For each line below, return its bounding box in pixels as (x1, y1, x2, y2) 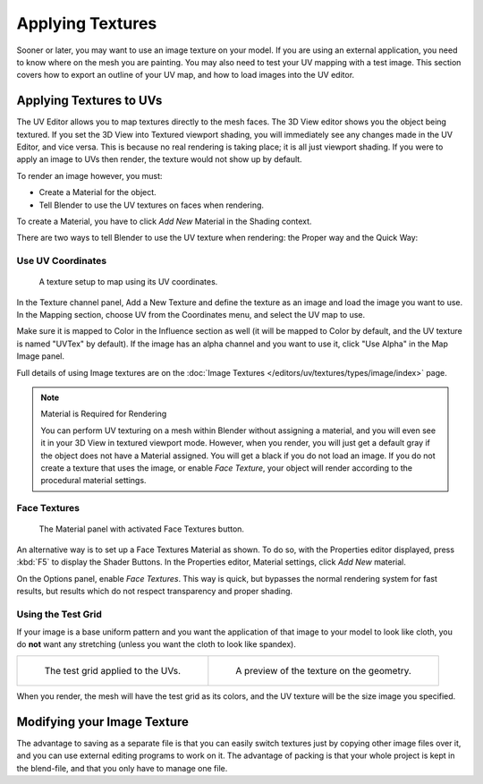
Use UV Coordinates (16, 255, 107, 268)
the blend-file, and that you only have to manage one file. (16, 763, 228, 773)
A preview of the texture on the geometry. (235, 664, 411, 677)
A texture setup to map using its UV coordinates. (38, 277, 218, 287)
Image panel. (16, 351, 64, 362)
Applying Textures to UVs (16, 93, 163, 108)
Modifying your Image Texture (16, 714, 190, 729)
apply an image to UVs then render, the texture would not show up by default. (16, 154, 303, 165)
